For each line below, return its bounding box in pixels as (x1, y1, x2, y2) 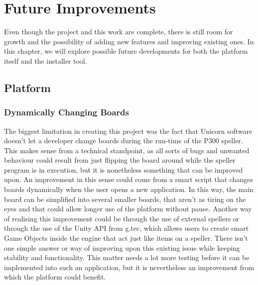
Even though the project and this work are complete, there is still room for (4, 26, 233, 37)
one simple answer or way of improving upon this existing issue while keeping (4, 242, 240, 253)
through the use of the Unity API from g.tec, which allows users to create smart (4, 223, 249, 233)
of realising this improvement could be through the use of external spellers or (4, 213, 240, 223)
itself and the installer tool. (4, 55, 87, 66)
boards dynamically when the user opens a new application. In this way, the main (4, 184, 254, 194)
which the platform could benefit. (4, 272, 106, 282)
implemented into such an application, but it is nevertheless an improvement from (4, 262, 255, 272)
